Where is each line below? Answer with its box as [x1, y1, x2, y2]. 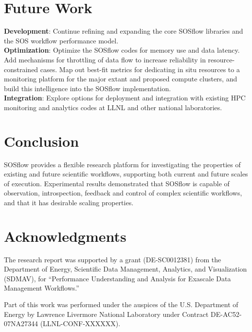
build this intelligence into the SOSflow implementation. [4, 83, 171, 93]
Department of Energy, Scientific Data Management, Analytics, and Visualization [4, 264, 247, 274]
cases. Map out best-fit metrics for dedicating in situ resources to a [40, 64, 240, 74]
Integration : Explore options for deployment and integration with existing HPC [4, 93, 246, 103]
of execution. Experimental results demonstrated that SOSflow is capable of [4, 178, 230, 188]
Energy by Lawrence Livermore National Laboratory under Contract [4, 309, 209, 319]
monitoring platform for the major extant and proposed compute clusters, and [4, 74, 237, 84]
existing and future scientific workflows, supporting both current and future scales [4, 169, 248, 179]
